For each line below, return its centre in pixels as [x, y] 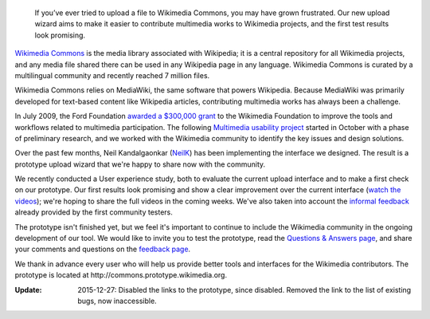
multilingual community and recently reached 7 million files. [112, 75]
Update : [29, 289]
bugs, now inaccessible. [117, 301]
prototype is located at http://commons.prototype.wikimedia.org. [121, 275]
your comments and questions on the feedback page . [103, 249]
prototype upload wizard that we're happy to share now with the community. [140, 164]
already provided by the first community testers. [94, 212]
